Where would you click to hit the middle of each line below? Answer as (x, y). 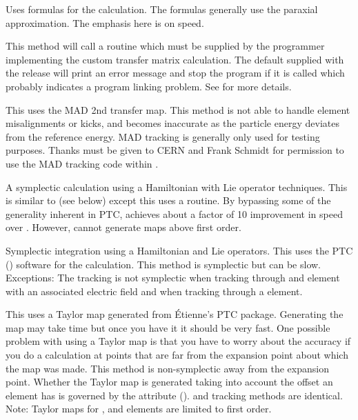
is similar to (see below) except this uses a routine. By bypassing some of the (168, 200)
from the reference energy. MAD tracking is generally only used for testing (163, 136)
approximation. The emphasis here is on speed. (105, 22)
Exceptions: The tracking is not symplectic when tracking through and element (173, 278)
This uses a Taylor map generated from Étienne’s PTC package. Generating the (175, 314)
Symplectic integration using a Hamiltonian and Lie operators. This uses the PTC (179, 250)
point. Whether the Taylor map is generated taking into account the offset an (169, 382)
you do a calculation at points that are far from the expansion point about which (177, 355)
